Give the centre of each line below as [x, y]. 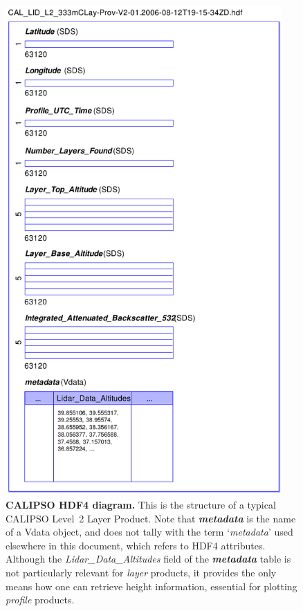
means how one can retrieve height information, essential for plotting [151, 586]
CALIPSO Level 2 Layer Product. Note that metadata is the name [151, 518]
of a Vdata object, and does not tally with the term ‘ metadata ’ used [149, 532]
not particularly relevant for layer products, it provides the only [141, 572]
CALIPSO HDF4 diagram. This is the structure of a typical [141, 505]
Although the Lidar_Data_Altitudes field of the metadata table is [148, 559]
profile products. [40, 600]
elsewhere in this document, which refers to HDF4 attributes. [136, 545]
